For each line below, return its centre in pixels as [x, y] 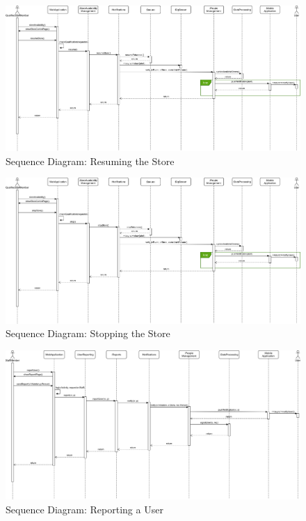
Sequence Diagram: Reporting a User [84, 509]
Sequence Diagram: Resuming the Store [90, 161]
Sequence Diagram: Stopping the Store [88, 333]
